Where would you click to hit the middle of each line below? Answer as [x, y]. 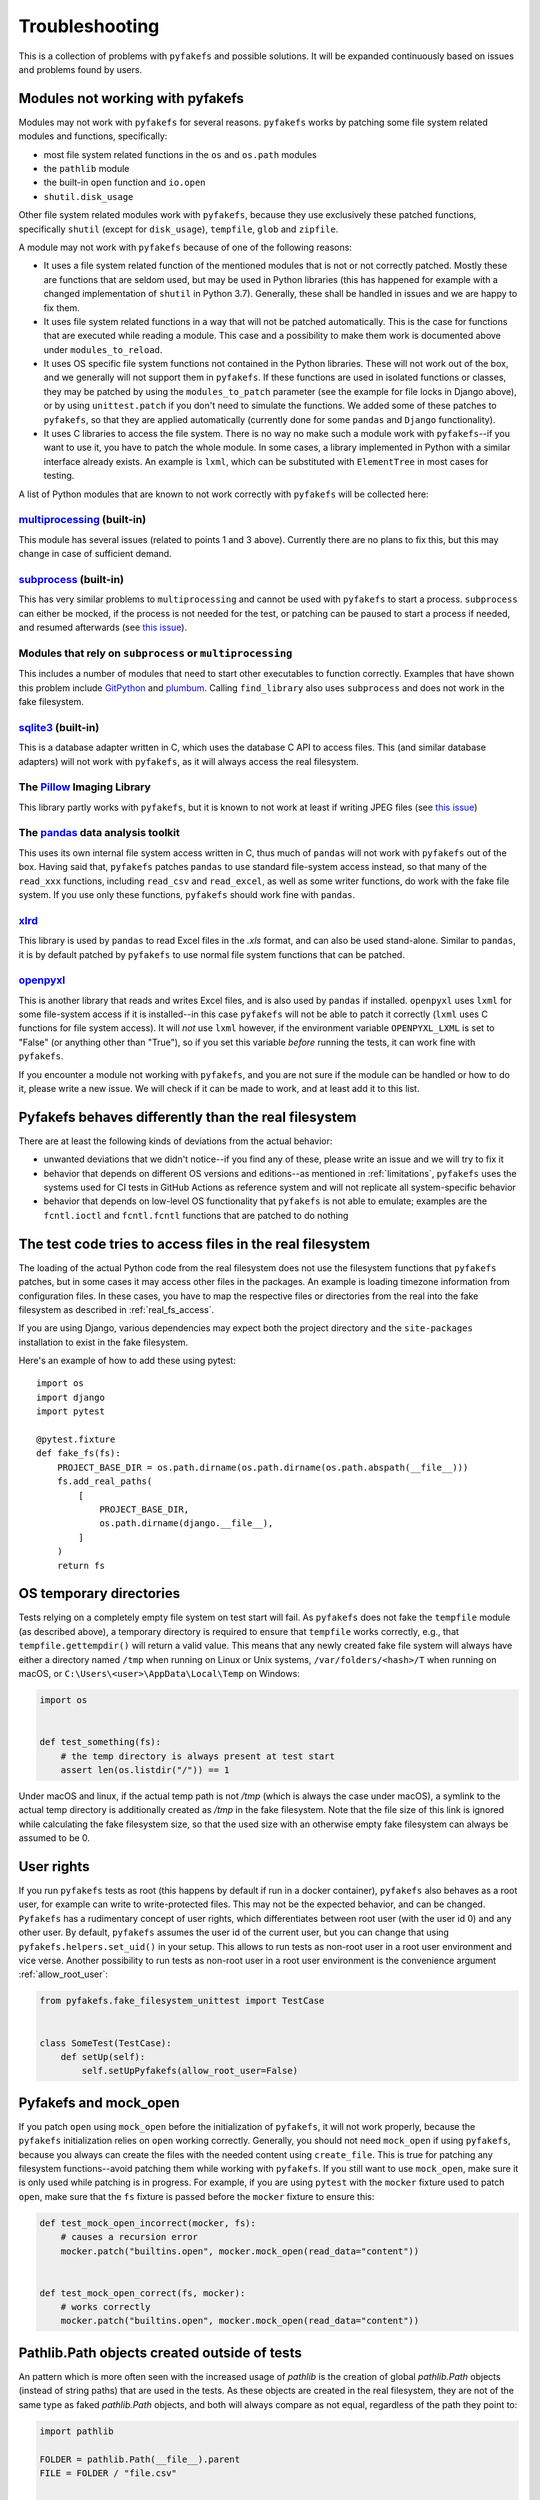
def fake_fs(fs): [78, 1453]
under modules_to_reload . [103, 349]
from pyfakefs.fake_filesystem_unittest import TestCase [182, 2001]
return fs [80, 1565]
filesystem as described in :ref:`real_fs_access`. [116, 1309]
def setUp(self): [103, 2056]
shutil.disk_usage [88, 196]
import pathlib [76, 2431]
